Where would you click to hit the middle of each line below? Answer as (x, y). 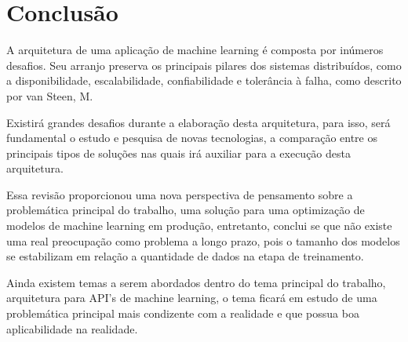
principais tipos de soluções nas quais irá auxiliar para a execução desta (178, 153)
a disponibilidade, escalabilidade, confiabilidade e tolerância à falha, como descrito (204, 80)
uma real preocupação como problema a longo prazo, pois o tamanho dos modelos (203, 240)
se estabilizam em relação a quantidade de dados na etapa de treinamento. (185, 256)
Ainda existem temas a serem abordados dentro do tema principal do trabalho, (196, 282)
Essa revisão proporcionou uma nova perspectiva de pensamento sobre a (180, 194)
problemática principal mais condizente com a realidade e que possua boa (183, 313)
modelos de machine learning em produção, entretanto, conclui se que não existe (199, 226)
